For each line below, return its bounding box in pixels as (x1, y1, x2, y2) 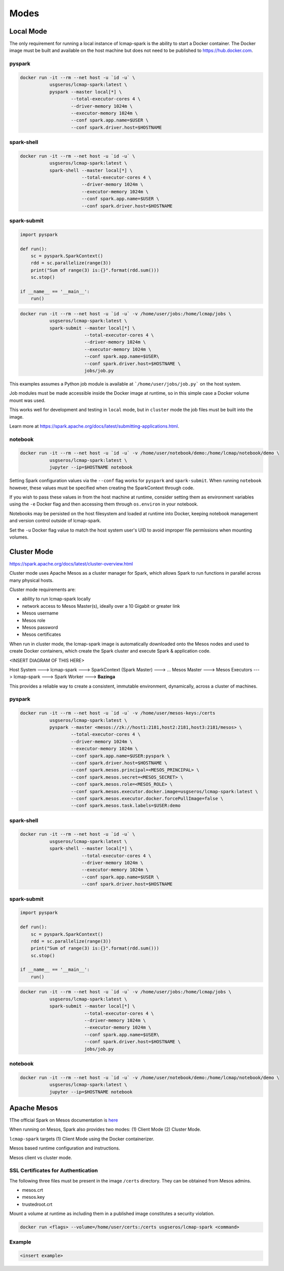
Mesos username (22, 610, 58, 616)
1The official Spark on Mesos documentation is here (9, 1117, 118, 1123)
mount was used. (9, 397, 46, 403)
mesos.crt (22, 1187, 43, 1193)
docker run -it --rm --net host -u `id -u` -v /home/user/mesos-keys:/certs (20, 710, 216, 716)
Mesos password (22, 624, 58, 630)
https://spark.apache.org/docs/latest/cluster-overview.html (9, 560, 133, 567)
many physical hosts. (9, 577, 54, 583)
